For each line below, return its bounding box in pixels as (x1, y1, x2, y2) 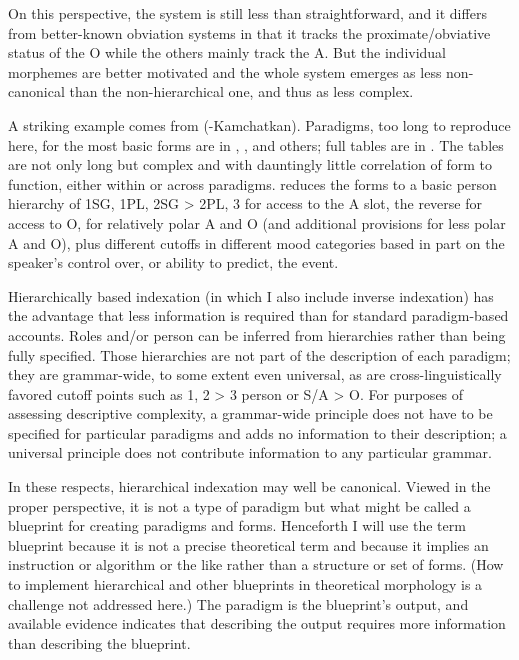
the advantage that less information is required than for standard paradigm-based (8, 305, 509, 326)
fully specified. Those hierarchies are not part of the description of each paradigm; (8, 344, 511, 365)
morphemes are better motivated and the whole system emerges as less (8, 61, 442, 82)
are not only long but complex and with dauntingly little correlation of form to (8, 154, 492, 175)
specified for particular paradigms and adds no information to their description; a (8, 422, 507, 443)
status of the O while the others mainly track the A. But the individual (8, 42, 447, 63)
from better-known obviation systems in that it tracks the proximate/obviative (8, 22, 491, 43)
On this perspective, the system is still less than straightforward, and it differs (8, 3, 487, 23)
